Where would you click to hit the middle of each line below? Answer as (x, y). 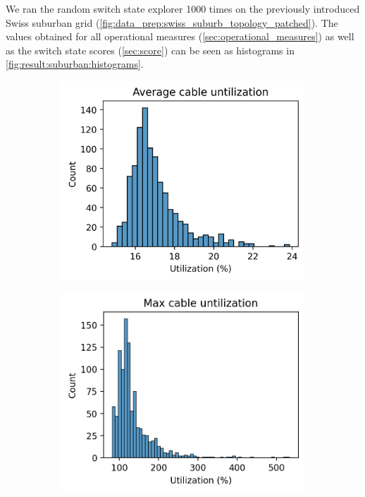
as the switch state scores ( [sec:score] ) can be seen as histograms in (150, 50)
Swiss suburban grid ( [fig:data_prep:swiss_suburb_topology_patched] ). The (172, 22)
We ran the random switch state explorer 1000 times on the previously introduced (183, 8)
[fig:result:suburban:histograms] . (75, 64)
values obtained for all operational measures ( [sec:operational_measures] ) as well (180, 36)
